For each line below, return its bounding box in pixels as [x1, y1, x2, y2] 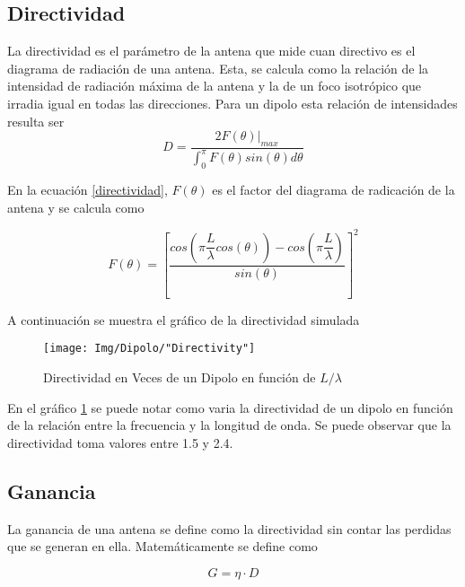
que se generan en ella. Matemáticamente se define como [7, 537, 318, 556]
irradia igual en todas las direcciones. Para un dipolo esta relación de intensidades [7, 93, 458, 112]
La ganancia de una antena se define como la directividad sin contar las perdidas [7, 519, 452, 538]
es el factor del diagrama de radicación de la [212, 180, 455, 199]
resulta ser [7, 111, 65, 130]
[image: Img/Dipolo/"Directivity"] [43, 342, 256, 355]
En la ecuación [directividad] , [7, 180, 168, 199]
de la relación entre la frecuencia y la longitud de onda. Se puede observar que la [7, 416, 452, 434]
